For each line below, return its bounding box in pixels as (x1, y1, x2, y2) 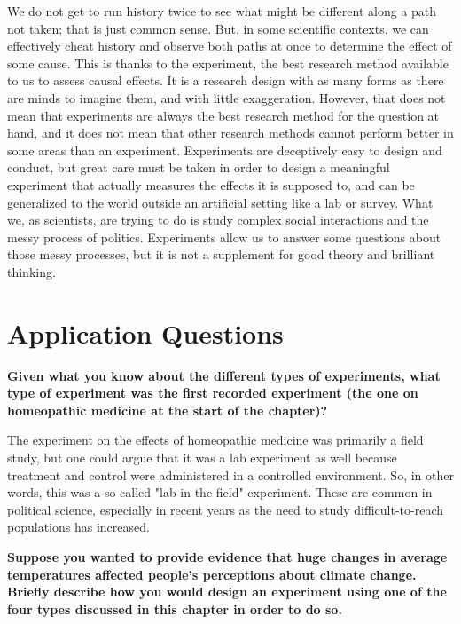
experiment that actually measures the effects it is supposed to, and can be (7, 175, 415, 194)
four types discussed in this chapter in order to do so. (7, 599, 342, 618)
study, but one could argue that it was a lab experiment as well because (7, 448, 397, 466)
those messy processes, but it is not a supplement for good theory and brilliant (7, 245, 435, 264)
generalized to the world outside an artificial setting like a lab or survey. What (7, 193, 434, 211)
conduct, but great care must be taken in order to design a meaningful (7, 158, 390, 177)
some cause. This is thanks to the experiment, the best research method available (7, 53, 449, 72)
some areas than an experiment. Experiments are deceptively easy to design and (7, 140, 442, 159)
